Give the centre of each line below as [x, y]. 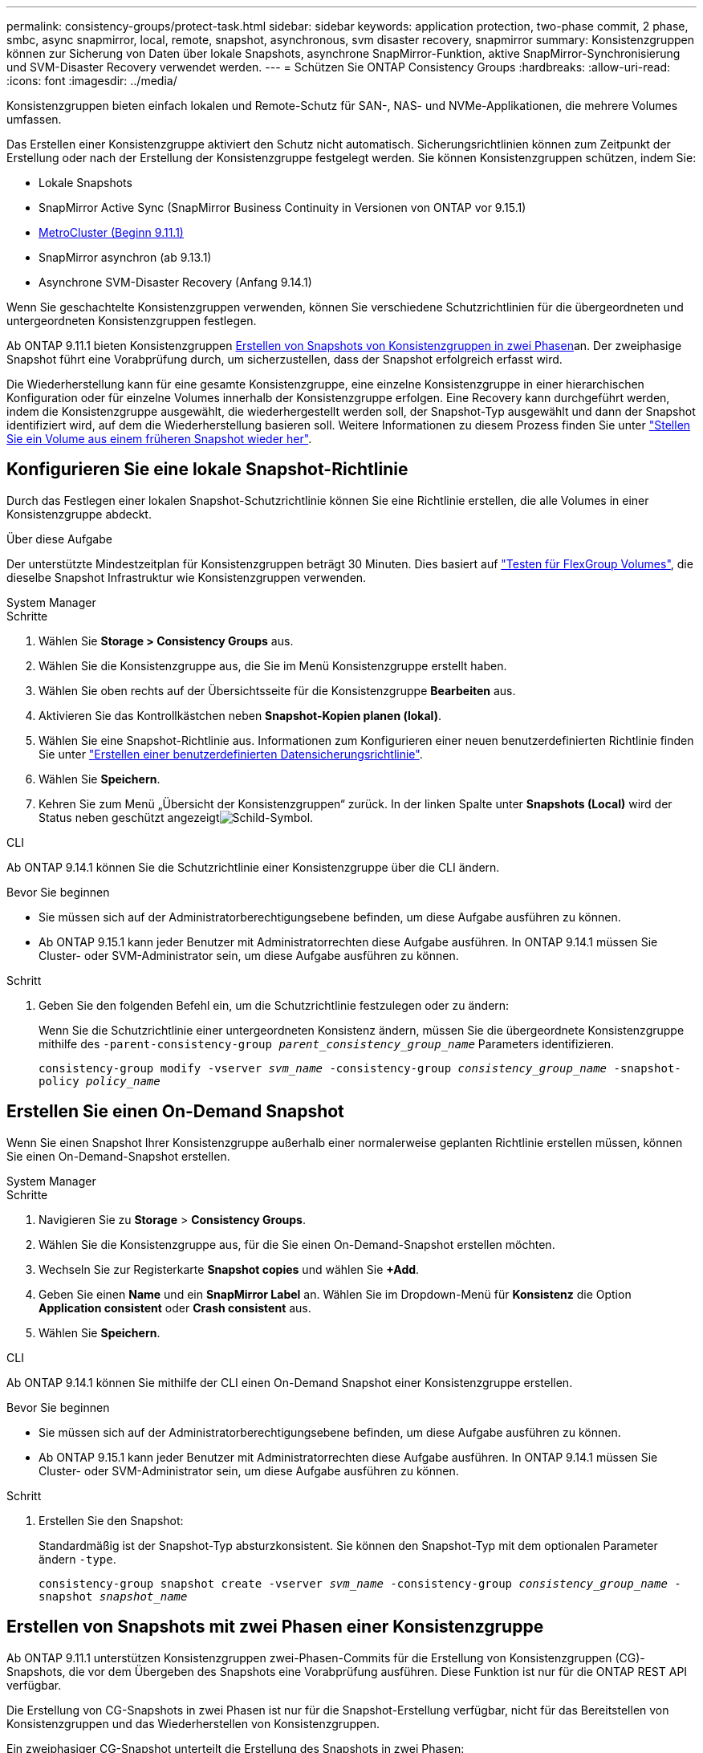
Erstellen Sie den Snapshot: [111, 1520]
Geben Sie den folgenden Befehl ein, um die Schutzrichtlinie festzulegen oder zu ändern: [274, 1005]
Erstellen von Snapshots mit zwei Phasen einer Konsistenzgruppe [275, 1627]
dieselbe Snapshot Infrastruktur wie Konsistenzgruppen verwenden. [187, 577]
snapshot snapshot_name [113, 1596]
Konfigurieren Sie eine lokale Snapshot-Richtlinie [207, 470]
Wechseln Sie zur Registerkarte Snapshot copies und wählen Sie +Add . [229, 1269]
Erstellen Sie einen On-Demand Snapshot [175, 1112]
